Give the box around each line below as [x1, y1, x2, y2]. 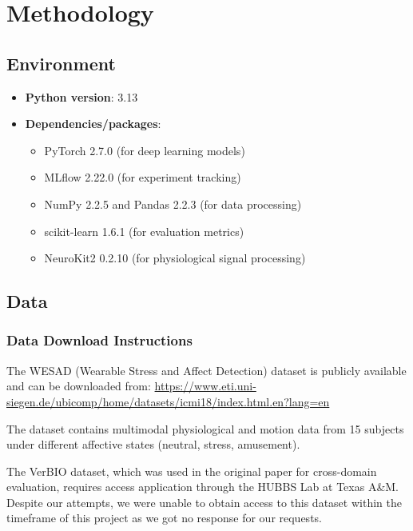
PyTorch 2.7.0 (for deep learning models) [44, 142, 245, 158]
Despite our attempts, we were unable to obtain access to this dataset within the [6, 493, 402, 510]
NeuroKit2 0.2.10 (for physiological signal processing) [44, 250, 306, 266]
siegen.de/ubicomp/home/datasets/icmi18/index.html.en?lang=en [6, 393, 330, 409]
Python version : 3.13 [25, 88, 138, 105]
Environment [6, 50, 116, 75]
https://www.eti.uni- [154, 377, 256, 394]
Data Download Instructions [6, 330, 193, 350]
